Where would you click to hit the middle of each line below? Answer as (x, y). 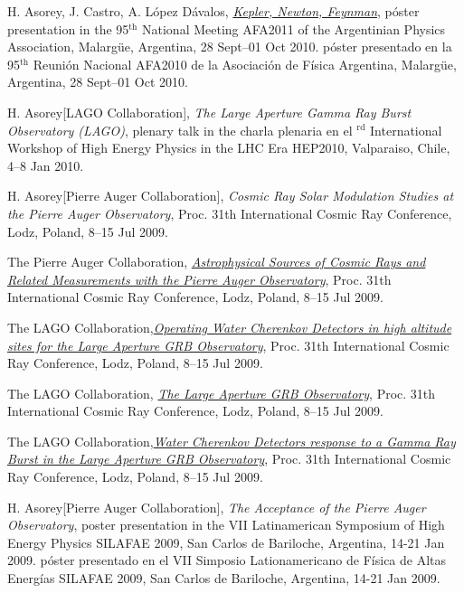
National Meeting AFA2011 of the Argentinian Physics (294, 28)
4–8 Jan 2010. (46, 165)
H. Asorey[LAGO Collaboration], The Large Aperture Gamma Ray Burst (209, 112)
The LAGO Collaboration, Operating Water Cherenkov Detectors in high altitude (230, 327)
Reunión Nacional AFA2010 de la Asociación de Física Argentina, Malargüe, (245, 64)
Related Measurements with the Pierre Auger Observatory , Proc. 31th (199, 279)
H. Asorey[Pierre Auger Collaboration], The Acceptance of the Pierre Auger (217, 507)
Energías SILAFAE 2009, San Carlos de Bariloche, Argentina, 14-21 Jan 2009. (224, 578)
